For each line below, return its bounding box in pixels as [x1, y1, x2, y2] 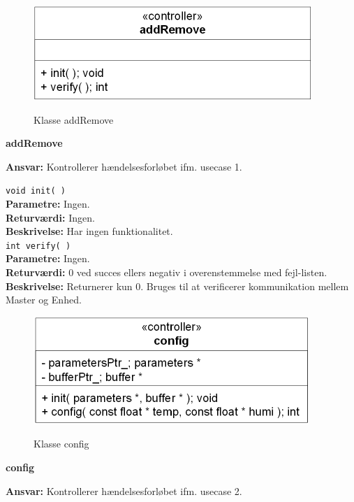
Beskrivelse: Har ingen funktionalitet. [6, 224, 173, 238]
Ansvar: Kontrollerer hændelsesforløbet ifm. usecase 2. [6, 483, 242, 498]
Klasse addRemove [34, 112, 114, 127]
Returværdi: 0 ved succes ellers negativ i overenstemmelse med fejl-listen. [6, 265, 327, 280]
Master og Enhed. [6, 292, 82, 307]
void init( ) [6, 186, 66, 196]
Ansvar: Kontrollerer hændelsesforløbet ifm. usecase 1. [6, 159, 242, 173]
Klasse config [34, 436, 89, 451]
